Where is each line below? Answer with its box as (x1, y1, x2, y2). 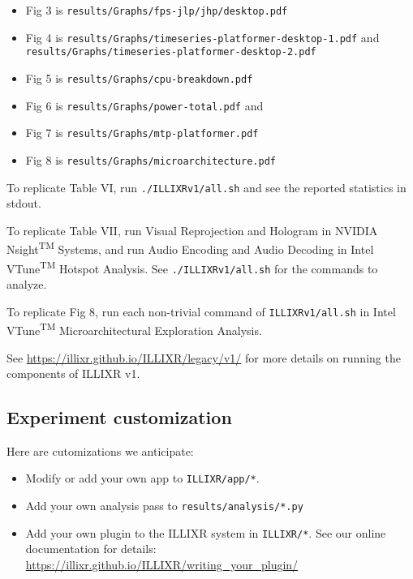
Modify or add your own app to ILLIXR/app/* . (25, 470, 260, 487)
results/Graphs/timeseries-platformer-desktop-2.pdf (25, 46, 316, 58)
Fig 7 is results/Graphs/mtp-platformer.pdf (25, 124, 259, 141)
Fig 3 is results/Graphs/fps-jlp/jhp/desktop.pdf (25, 2, 288, 18)
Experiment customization (6, 405, 232, 430)
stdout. (6, 195, 41, 212)
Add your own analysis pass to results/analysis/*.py (25, 497, 303, 514)
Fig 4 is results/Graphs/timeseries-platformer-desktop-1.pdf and (25, 28, 380, 45)
